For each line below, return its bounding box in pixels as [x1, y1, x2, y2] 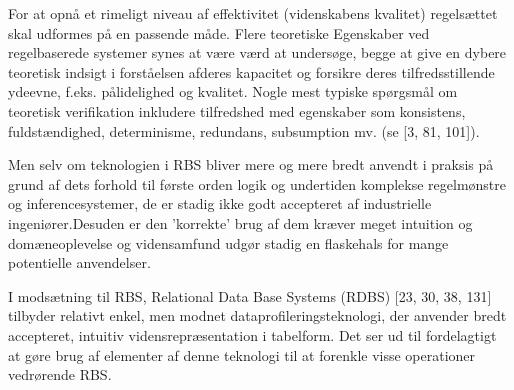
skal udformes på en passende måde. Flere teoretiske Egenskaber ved [8, 22, 430, 43]
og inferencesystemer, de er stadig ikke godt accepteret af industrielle [8, 193, 432, 214]
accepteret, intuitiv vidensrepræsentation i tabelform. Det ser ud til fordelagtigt [8, 324, 497, 345]
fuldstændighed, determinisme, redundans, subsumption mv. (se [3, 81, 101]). [8, 120, 480, 141]
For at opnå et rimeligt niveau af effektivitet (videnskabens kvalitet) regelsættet [8, 3, 498, 23]
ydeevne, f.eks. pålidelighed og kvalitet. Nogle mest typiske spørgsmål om [8, 81, 458, 102]
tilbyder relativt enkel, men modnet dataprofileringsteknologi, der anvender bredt [8, 305, 507, 326]
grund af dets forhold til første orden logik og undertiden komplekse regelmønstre [8, 173, 507, 194]
